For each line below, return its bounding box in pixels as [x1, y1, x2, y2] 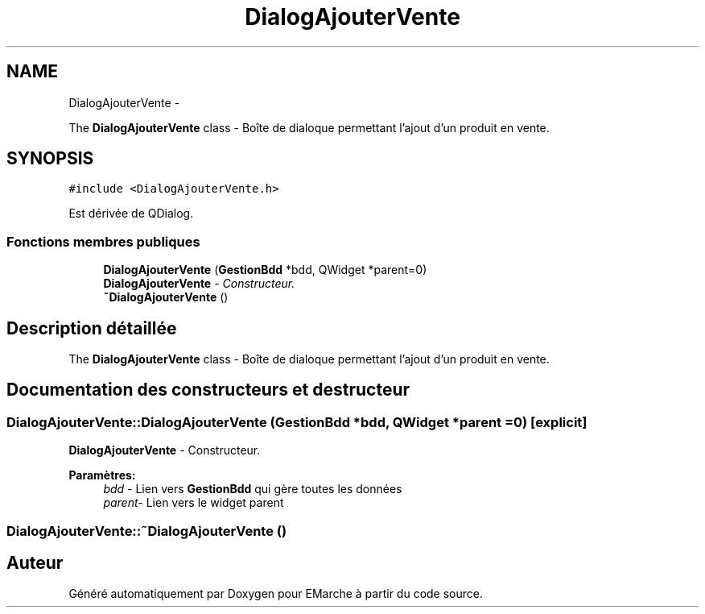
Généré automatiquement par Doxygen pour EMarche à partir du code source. [68, 587, 483, 601]
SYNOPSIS [6, 148, 94, 169]
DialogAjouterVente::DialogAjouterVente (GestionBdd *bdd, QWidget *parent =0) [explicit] [6, 413, 587, 430]
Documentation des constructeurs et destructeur [6, 380, 410, 400]
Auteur [6, 553, 64, 574]
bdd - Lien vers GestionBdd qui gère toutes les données [103, 482, 402, 496]
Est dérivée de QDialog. [68, 206, 194, 221]
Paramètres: [68, 468, 136, 483]
